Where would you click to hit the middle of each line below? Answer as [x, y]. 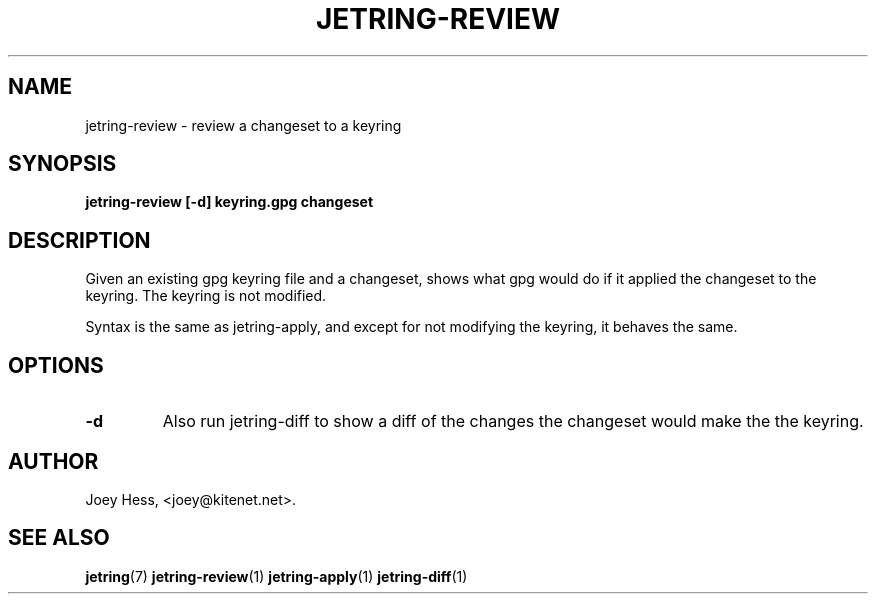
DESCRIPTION [79, 240]
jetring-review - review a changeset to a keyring [243, 125]
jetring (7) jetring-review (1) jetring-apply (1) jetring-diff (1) [276, 576]
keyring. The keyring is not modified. [206, 296]
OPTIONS [56, 365]
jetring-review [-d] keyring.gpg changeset [229, 202]
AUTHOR [53, 461]
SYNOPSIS [62, 164]
